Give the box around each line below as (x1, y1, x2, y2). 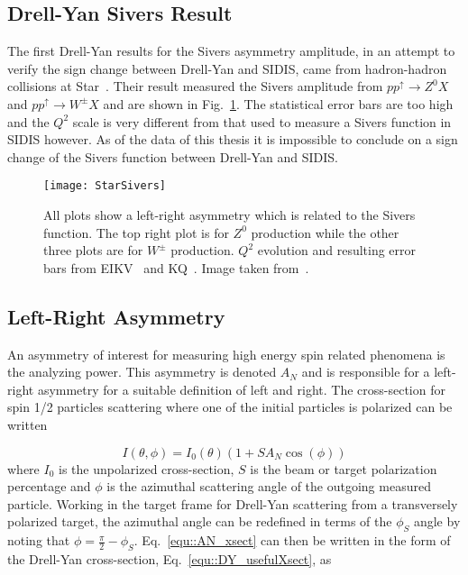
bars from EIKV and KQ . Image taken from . (43, 258, 309, 277)
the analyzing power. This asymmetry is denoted (7, 362, 277, 381)
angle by (413, 512, 461, 531)
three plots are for (43, 241, 143, 260)
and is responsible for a (301, 362, 430, 381)
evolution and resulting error (257, 241, 417, 260)
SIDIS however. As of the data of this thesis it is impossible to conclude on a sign (7, 130, 458, 149)
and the (7, 112, 50, 131)
